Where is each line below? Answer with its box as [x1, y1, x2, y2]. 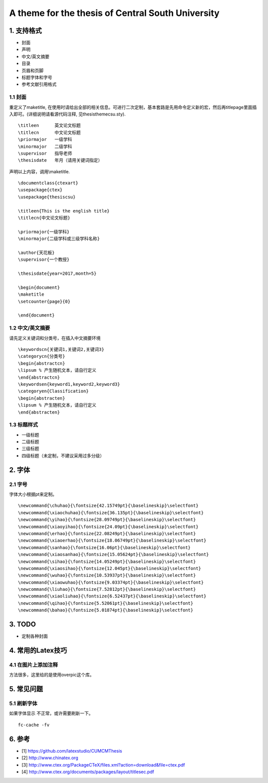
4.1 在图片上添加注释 [9, 661, 58, 668]
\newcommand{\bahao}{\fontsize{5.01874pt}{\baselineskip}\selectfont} [18, 607, 194, 613]
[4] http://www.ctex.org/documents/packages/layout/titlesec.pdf [21, 769, 154, 775]
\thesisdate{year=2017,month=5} [18, 271, 97, 276]
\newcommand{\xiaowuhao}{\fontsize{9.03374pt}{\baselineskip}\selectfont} [18, 579, 204, 585]
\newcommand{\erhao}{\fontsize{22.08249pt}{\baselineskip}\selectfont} [18, 531, 196, 536]
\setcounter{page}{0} [18, 299, 70, 304]
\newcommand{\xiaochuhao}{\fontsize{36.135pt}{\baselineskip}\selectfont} [18, 510, 204, 515]
